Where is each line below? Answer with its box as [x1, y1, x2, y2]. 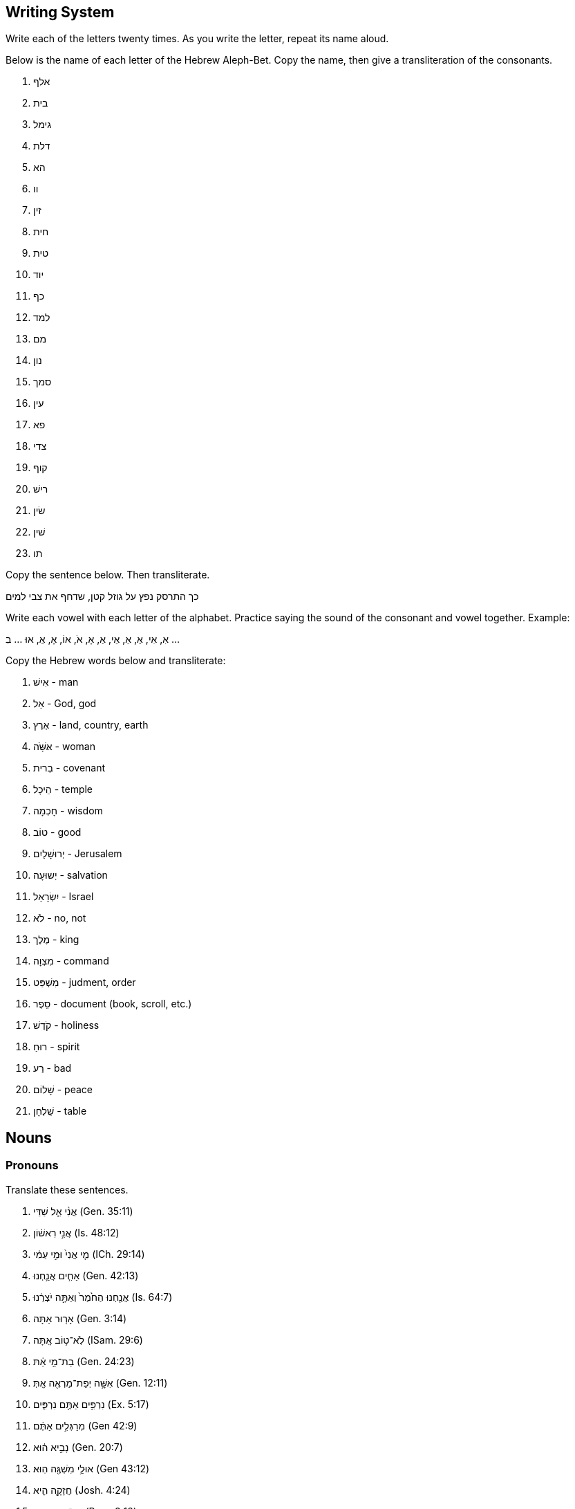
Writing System [6, 3, 115, 21]
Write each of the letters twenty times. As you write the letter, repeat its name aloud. [6, 33, 389, 45]
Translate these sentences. [6, 1183, 129, 1196]
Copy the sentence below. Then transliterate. [6, 569, 210, 581]
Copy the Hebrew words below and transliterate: [6, 655, 226, 667]
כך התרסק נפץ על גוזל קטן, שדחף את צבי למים [6, 590, 199, 603]
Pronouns [6, 1158, 59, 1173]
